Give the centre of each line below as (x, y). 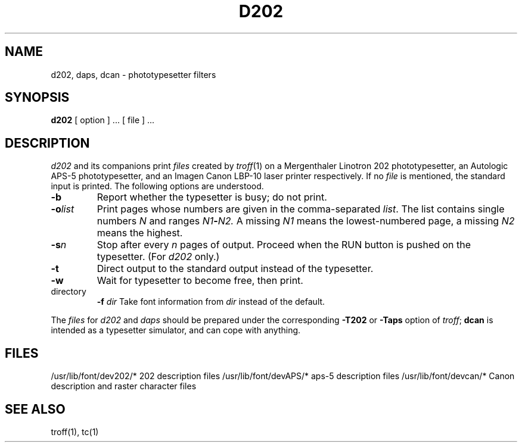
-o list (63, 209)
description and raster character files (124, 386)
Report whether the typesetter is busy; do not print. (212, 197)
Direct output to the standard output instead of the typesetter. (235, 269)
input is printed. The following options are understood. (157, 186)
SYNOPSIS (37, 98)
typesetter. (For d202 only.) (158, 257)
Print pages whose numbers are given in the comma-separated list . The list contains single (301, 209)
